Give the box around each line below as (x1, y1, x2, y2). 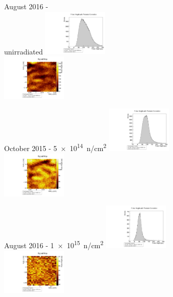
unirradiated (4, 46, 43, 57)
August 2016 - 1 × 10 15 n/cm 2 (4, 238, 104, 250)
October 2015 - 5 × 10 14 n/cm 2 (4, 141, 107, 154)
